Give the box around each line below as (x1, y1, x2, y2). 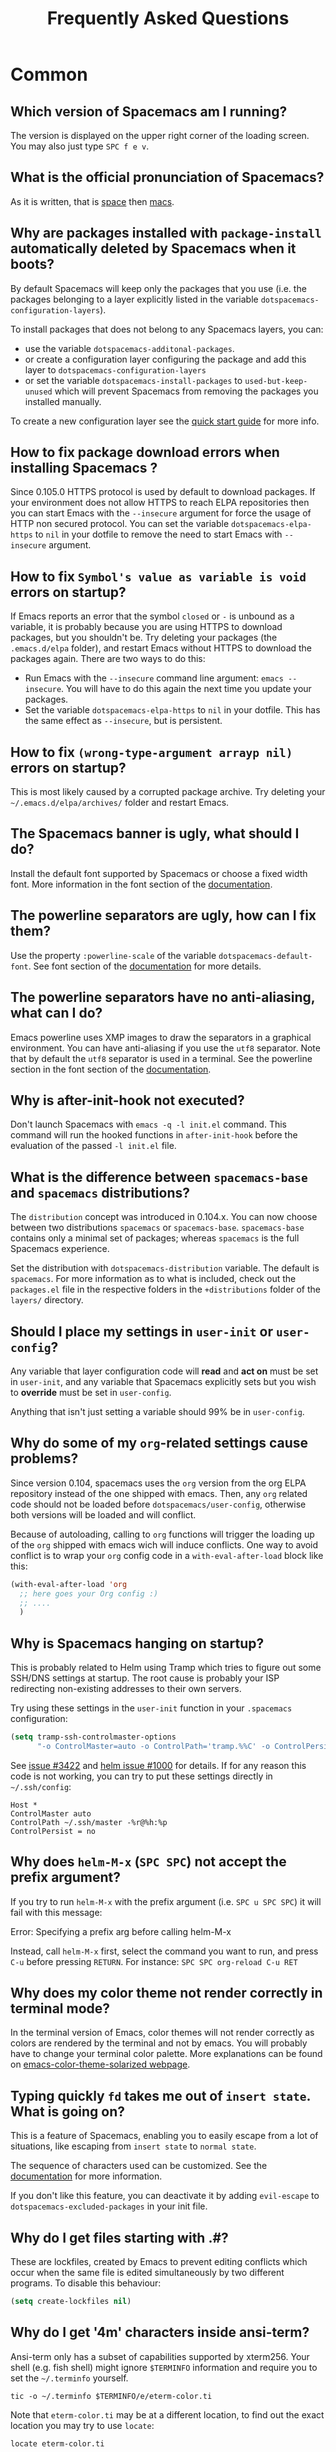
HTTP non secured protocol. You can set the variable (10, 518, 230, 530)
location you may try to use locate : (10, 2419, 155, 2431)
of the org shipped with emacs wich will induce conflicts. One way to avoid (10, 1538, 319, 1551)
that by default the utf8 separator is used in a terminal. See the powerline (10, 1052, 313, 1064)
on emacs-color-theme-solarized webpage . (10, 2058, 191, 2071)
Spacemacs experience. (10, 1243, 110, 1255)
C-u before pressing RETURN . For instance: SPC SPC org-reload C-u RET (10, 1955, 298, 1967)
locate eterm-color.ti (10, 2438, 105, 2449)
